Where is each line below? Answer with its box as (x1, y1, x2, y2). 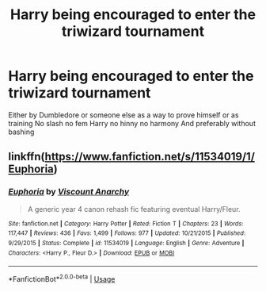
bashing (8, 127, 35, 136)
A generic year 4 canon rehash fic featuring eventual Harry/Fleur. (27, 204, 241, 213)
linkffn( (8, 150, 45, 163)
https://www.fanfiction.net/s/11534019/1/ (44, 150, 256, 163)
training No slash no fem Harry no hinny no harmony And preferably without (8, 118, 256, 128)
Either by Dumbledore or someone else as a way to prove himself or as (8, 109, 239, 120)
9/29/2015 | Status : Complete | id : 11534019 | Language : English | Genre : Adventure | (8, 239, 245, 247)
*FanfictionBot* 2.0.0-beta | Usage (8, 273, 116, 283)
